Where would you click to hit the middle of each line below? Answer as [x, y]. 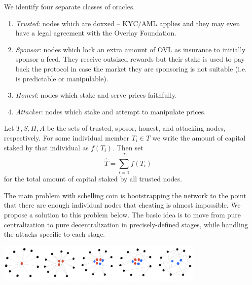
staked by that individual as [46, 147]
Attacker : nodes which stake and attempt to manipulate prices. [111, 111]
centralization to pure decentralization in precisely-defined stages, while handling [126, 224]
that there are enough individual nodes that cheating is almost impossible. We [122, 205]
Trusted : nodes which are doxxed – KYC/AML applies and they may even [128, 23]
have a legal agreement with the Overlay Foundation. [96, 33]
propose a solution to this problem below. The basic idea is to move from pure [123, 215]
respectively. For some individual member [67, 137]
